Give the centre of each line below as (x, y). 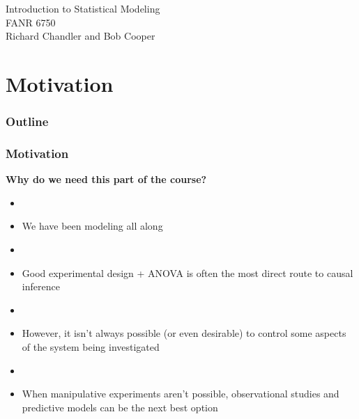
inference (41, 286)
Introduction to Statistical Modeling (83, 8)
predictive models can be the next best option (120, 407)
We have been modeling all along (92, 226)
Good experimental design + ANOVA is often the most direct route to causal (188, 272)
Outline (27, 121)
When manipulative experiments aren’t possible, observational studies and (181, 394)
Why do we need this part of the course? (106, 179)
